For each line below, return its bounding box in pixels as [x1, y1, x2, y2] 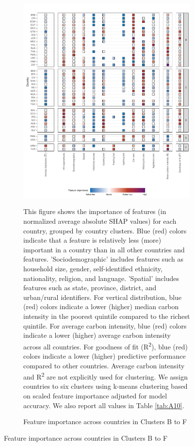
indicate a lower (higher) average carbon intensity [23, 330, 171, 340]
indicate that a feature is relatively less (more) [23, 235, 162, 245]
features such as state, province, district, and [23, 282, 157, 293]
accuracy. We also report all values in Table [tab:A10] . [23, 400, 184, 410]
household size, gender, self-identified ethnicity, [23, 263, 162, 273]
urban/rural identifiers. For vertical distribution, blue [23, 292, 182, 302]
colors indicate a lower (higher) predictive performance [23, 350, 186, 361]
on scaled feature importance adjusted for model [23, 391, 167, 401]
